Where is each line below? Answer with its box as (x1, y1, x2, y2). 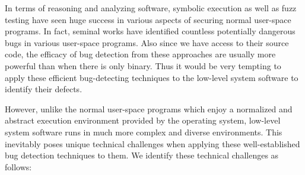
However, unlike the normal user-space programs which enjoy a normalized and (5, 102, 293, 115)
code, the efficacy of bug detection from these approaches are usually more (5, 48, 276, 60)
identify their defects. (5, 83, 82, 95)
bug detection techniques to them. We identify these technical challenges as (5, 149, 279, 161)
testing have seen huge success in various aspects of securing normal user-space (5, 13, 291, 25)
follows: (5, 160, 32, 173)
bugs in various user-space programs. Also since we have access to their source (5, 36, 289, 48)
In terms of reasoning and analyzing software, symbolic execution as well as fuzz (5, 2, 297, 14)
